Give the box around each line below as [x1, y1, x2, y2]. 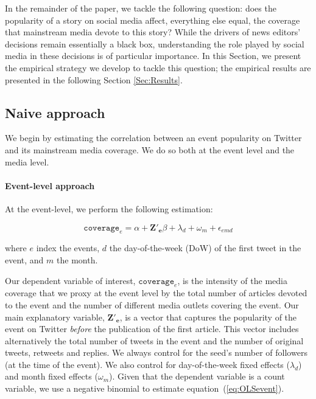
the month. [57, 253, 98, 266]
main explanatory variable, [5, 310, 105, 323]
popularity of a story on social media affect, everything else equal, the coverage [5, 13, 300, 26]
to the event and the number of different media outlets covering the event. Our [5, 298, 299, 311]
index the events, [36, 241, 100, 254]
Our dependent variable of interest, [5, 274, 136, 286]
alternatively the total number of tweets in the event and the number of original [5, 334, 304, 347]
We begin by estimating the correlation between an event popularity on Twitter [5, 131, 302, 144]
